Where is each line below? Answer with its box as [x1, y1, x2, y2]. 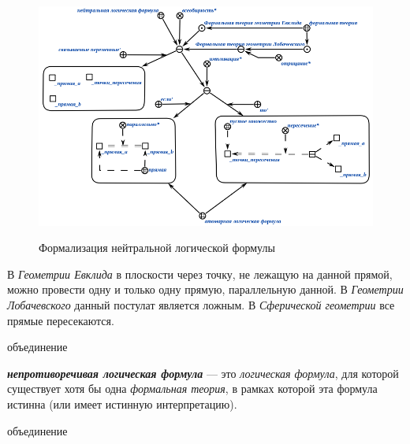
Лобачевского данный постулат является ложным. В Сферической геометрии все [7, 296, 395, 313]
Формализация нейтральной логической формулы [39, 239, 275, 256]
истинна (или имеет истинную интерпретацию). [7, 395, 237, 412]
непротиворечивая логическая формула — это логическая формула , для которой [7, 364, 399, 381]
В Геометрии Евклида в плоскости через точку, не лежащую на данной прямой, [7, 265, 393, 282]
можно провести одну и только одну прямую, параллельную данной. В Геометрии [7, 281, 404, 298]
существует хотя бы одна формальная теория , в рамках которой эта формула [7, 380, 378, 397]
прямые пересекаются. [7, 312, 114, 328]
